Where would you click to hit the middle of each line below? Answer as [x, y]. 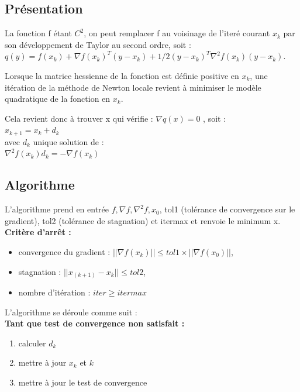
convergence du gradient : [64, 251]
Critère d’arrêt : [38, 232]
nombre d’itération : [54, 292]
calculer [32, 343]
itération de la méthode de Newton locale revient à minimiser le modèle [133, 87]
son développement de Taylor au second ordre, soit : [98, 44]
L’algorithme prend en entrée [57, 209]
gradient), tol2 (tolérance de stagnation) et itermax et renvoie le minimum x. [143, 220]
